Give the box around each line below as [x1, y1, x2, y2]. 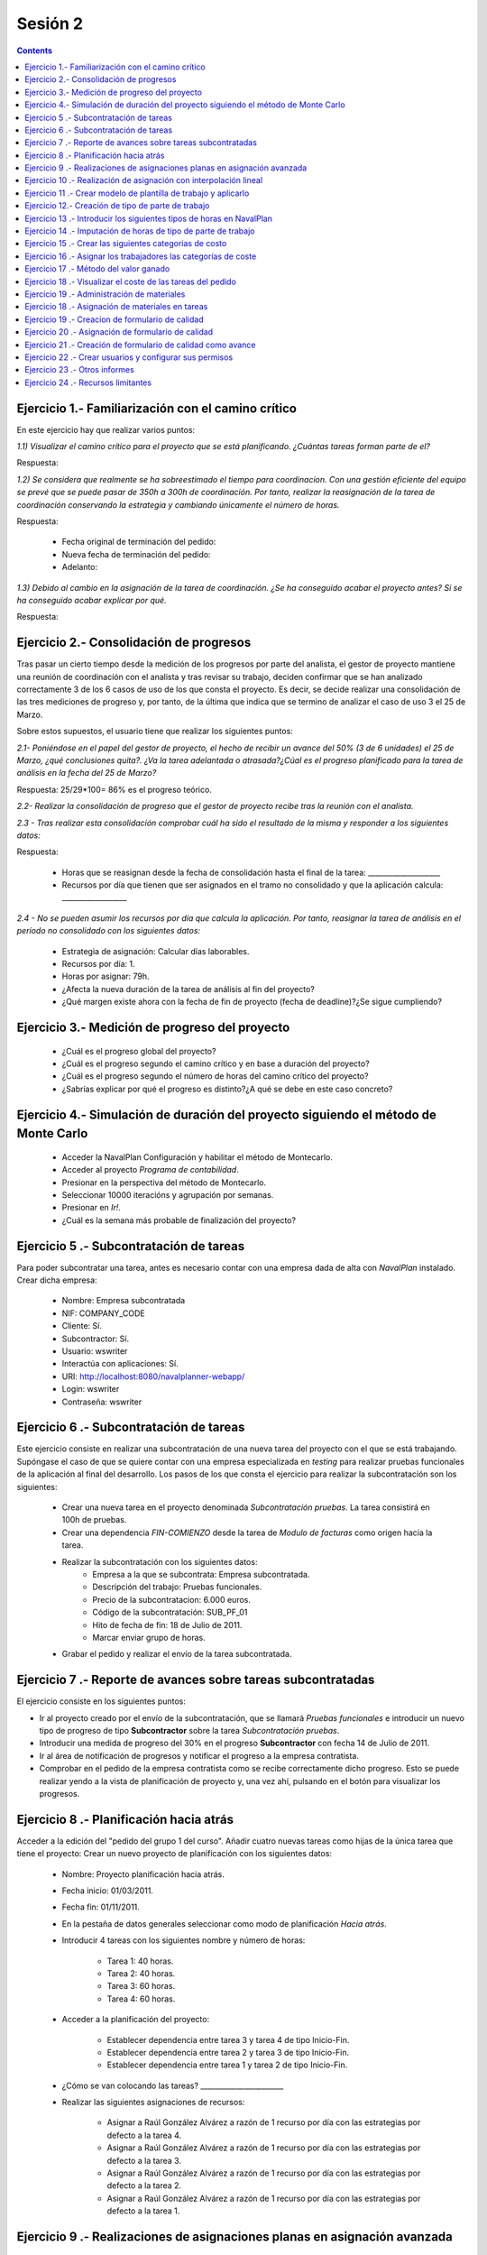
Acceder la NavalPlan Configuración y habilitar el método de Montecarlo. [61, 1151, 334, 1163]
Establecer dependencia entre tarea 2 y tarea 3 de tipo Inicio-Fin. [106, 2047, 350, 2057]
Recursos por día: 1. [61, 959, 135, 970]
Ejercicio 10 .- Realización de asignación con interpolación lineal [24, 175, 263, 186]
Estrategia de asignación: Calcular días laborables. [61, 945, 250, 956]
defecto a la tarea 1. [106, 2205, 180, 2216]
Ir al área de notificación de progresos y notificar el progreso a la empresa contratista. [39, 1750, 360, 1761]
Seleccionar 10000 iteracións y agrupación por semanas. [61, 1189, 274, 1200]
